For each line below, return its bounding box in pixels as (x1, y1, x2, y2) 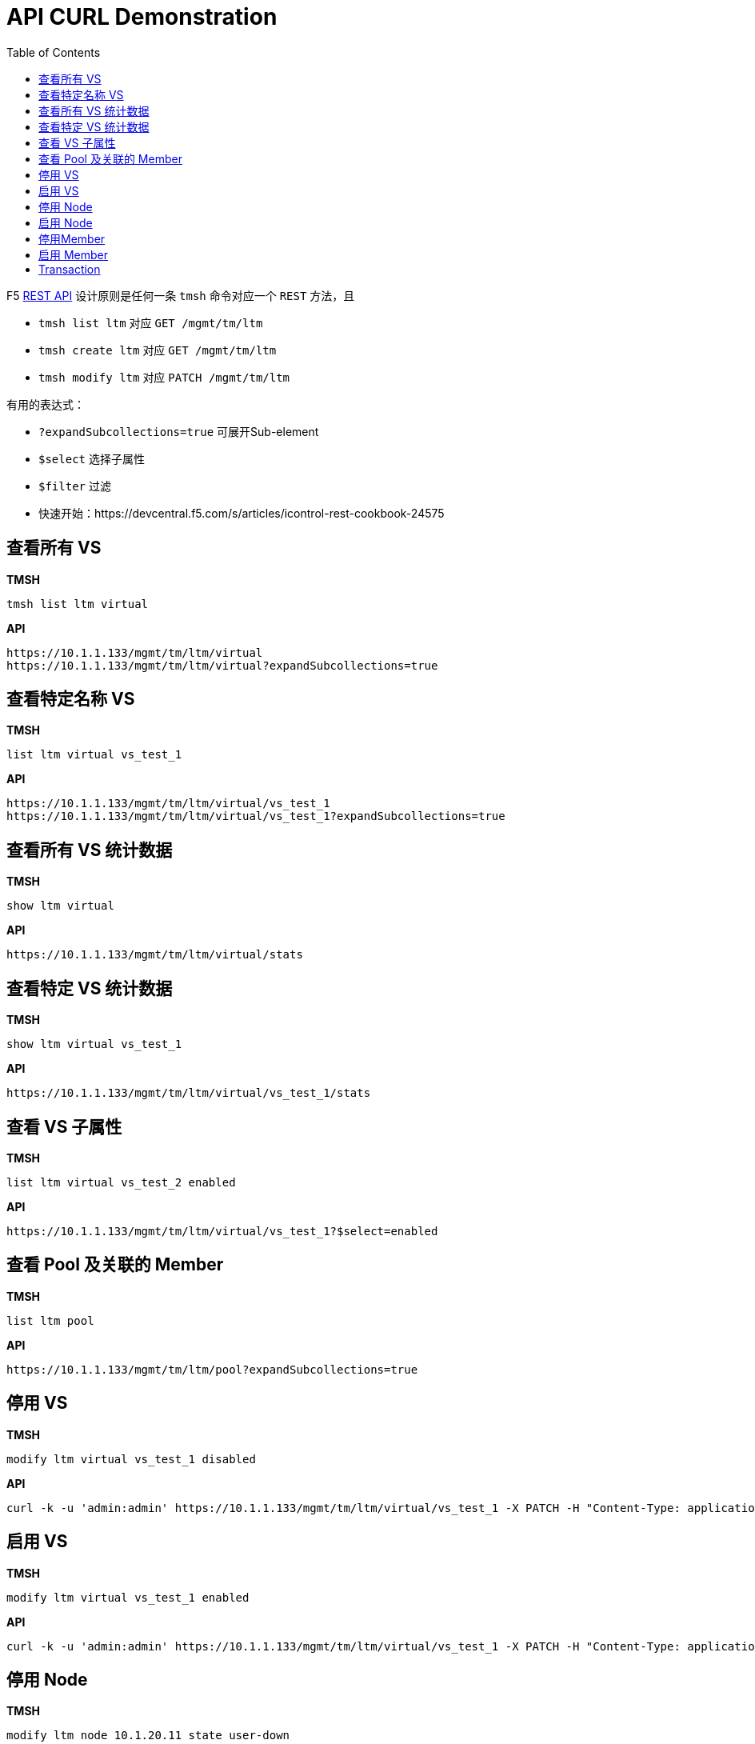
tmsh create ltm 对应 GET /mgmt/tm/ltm (38, 342, 277, 357)
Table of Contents (6, 45, 101, 59)
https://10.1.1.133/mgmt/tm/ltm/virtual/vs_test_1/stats (6, 1086, 371, 1100)
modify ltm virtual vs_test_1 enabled (6, 1590, 250, 1604)
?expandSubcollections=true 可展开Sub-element (38, 424, 319, 438)
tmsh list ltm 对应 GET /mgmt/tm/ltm (38, 315, 263, 330)
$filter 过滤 (38, 478, 111, 493)
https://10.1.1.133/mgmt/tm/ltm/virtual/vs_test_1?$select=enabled (6, 1224, 438, 1238)
